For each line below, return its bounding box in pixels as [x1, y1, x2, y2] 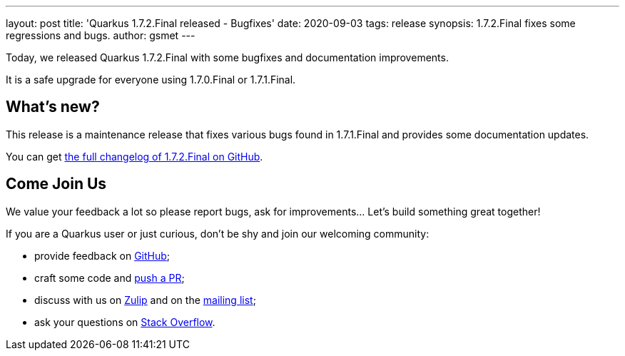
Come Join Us [6, 175, 107, 193]
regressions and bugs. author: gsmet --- [6, 29, 195, 41]
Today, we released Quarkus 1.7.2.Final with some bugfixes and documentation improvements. [6, 51, 449, 63]
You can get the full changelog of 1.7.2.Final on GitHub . [6, 150, 263, 163]
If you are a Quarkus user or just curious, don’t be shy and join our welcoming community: [6, 227, 430, 240]
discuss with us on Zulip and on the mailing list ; [34, 293, 256, 306]
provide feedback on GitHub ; [34, 249, 171, 262]
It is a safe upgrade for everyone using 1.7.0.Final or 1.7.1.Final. [6, 73, 296, 86]
